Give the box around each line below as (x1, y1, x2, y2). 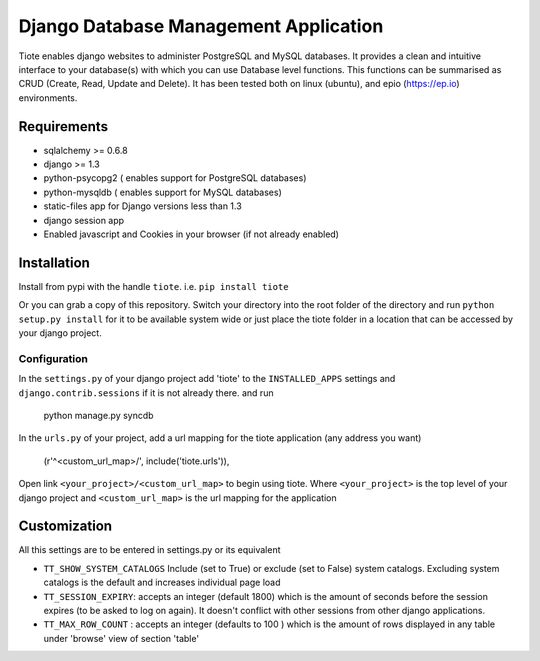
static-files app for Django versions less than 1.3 (43, 200, 242, 212)
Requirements (18, 118, 109, 135)
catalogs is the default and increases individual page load (43, 576, 281, 589)
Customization (18, 518, 113, 535)
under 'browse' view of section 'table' (43, 632, 200, 644)
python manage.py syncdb (43, 409, 154, 421)
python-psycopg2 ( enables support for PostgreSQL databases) (43, 172, 307, 184)
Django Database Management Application (18, 15, 384, 37)
